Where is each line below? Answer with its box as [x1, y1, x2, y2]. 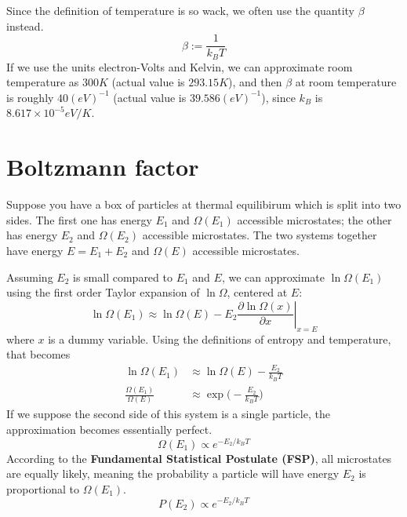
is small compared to [73, 268, 173, 285]
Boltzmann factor [6, 151, 199, 183]
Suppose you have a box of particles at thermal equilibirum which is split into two [6, 196, 402, 213]
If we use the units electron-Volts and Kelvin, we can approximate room [6, 58, 353, 75]
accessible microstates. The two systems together [142, 227, 377, 243]
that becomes [6, 346, 71, 362]
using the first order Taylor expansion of [6, 284, 200, 300]
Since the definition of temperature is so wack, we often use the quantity [6, 2, 355, 18]
